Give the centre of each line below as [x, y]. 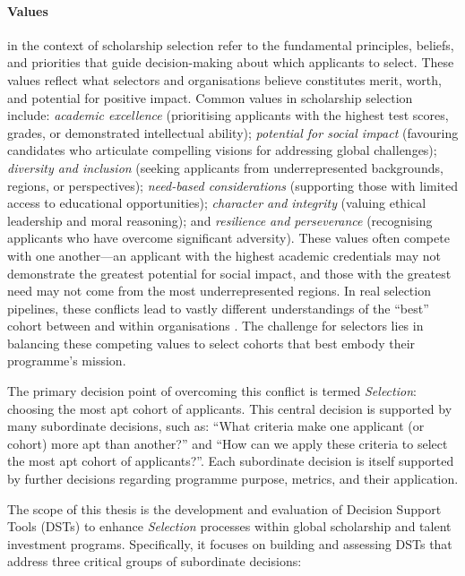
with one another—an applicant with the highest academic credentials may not [224, 255]
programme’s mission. [67, 361]
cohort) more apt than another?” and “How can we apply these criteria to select [228, 443]
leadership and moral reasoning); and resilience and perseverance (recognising [220, 220]
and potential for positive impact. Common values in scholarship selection [210, 97]
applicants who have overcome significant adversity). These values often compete [228, 238]
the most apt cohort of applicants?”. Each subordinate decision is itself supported [231, 461]
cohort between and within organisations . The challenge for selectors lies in [215, 326]
